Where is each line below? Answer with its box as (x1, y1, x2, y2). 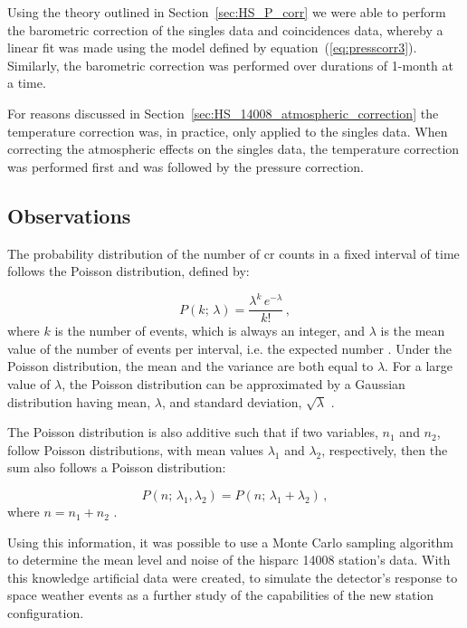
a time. (7, 73, 46, 92)
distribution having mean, (7, 392, 151, 411)
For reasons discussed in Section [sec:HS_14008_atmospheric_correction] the (7, 103, 439, 122)
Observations (7, 201, 131, 229)
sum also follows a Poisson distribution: (7, 458, 226, 477)
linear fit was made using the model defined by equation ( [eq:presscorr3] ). (7, 38, 417, 57)
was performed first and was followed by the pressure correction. (7, 157, 364, 176)
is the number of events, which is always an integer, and (54, 321, 366, 340)
